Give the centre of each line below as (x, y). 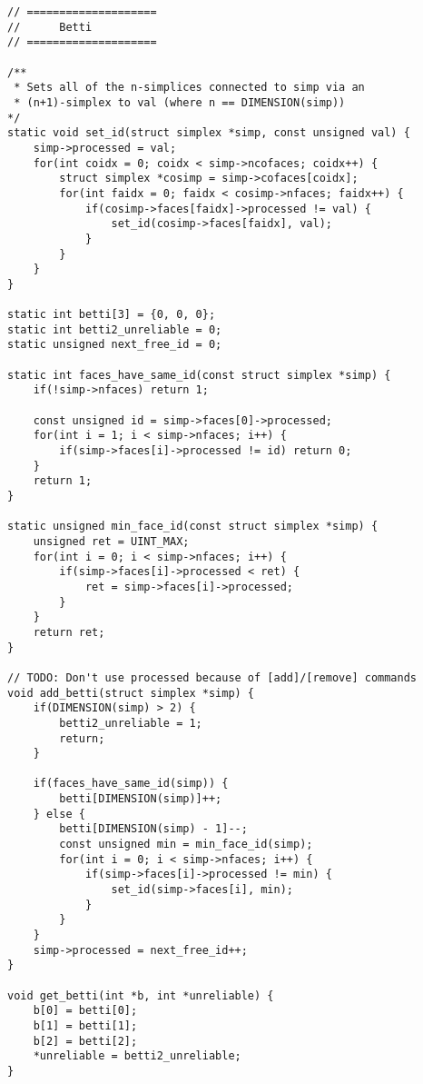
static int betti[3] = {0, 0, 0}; (112, 315)
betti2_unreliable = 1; (131, 723)
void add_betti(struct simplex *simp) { (131, 693)
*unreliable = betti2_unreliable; (137, 1056)
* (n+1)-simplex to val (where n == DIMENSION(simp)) (180, 102)
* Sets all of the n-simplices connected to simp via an (189, 88)
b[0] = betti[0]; (85, 1011)
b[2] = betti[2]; (85, 1041)
